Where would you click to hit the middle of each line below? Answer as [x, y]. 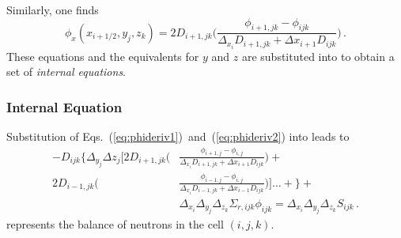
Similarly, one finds [53, 9]
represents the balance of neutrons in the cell [115, 224]
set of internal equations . [66, 72]
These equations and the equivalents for [103, 56]
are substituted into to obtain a [318, 56]
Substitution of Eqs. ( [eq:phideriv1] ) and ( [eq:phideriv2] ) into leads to [178, 136]
